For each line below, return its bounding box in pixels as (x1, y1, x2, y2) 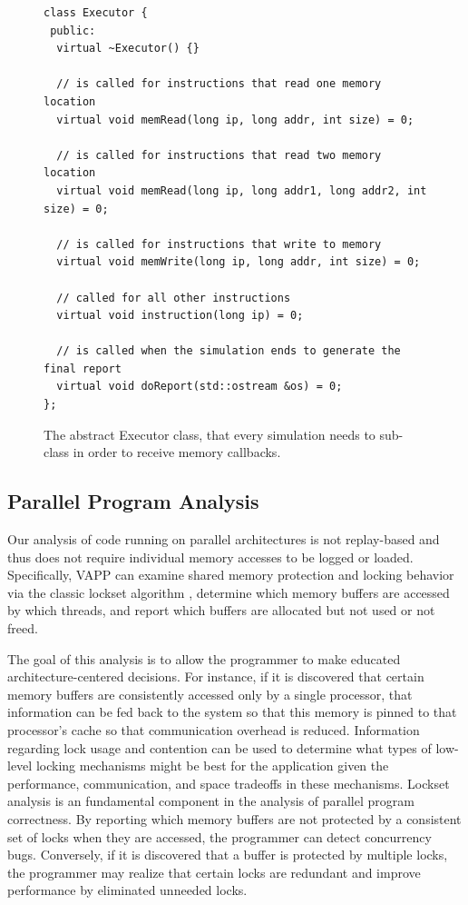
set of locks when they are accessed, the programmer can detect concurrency (7, 827, 432, 846)
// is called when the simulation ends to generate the (56, 344, 401, 358)
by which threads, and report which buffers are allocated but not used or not (7, 601, 435, 620)
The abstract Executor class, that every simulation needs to (44, 424, 375, 443)
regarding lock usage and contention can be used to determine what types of (7, 738, 432, 757)
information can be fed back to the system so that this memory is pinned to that (7, 702, 457, 721)
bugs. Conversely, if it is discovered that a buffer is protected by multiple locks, (7, 845, 448, 864)
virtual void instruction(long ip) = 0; (56, 309, 304, 323)
